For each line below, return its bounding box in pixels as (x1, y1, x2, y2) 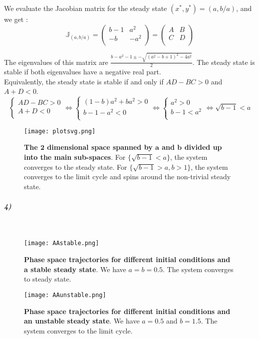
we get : (4, 14, 28, 24)
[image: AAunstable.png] (24, 291, 106, 299)
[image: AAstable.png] (24, 240, 99, 247)
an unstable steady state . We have (24, 316, 140, 326)
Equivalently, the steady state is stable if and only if (4, 76, 164, 86)
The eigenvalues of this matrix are (4, 56, 108, 67)
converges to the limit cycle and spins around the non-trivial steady (24, 171, 231, 182)
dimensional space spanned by (47, 142, 153, 152)
